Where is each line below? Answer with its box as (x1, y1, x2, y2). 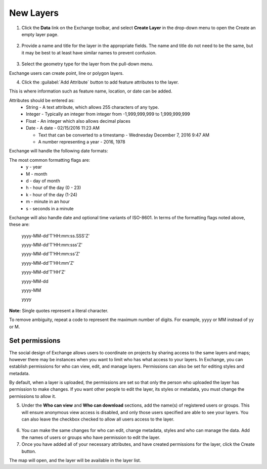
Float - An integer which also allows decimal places (26, 118, 131, 124)
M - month (26, 171, 47, 177)
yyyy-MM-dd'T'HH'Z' (21, 269, 66, 275)
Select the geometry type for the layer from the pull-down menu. (21, 61, 153, 67)
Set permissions (9, 336, 61, 345)
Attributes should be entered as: (9, 97, 75, 103)
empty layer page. (21, 31, 59, 37)
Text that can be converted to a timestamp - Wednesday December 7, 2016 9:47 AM (38, 132, 210, 138)
